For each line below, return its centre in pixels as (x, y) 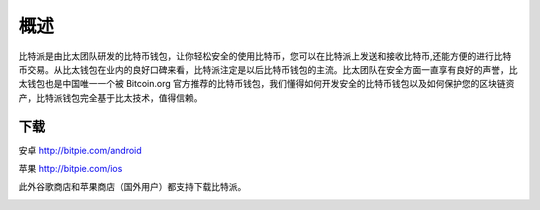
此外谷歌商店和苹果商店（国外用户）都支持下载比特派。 (132, 187)
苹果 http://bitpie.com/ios (70, 169)
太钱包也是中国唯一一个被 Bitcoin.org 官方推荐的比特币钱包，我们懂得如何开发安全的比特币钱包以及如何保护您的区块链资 (266, 84)
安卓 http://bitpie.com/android (80, 150)
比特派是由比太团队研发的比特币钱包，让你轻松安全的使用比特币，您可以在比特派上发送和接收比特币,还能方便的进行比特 (265, 56)
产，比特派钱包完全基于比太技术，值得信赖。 (110, 97)
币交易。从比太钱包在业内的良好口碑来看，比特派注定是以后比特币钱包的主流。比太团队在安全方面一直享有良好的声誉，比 (268, 69)
